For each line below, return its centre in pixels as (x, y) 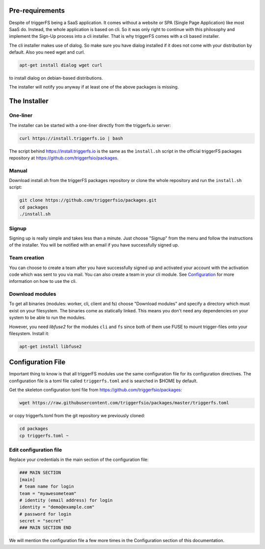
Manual (18, 171)
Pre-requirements (37, 11)
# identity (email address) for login (66, 500)
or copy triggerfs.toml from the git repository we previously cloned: (77, 416)
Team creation (26, 258)
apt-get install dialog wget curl (61, 65)
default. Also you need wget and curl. (47, 52)
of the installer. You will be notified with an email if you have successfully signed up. (94, 245)
